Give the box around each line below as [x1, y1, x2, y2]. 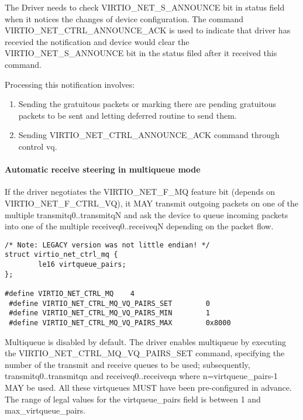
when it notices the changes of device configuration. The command [5, 12, 244, 25]
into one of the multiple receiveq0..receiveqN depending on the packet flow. [5, 220, 274, 232]
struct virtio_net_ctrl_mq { [5, 250, 118, 259]
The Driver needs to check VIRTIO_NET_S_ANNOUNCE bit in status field [5, 1, 285, 13]
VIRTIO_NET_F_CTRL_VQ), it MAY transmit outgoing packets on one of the [5, 197, 299, 209]
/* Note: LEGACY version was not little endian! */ [5, 240, 210, 249]
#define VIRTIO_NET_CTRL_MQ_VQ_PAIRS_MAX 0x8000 [9, 318, 231, 327]
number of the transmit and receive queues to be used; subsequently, [5, 358, 250, 370]
